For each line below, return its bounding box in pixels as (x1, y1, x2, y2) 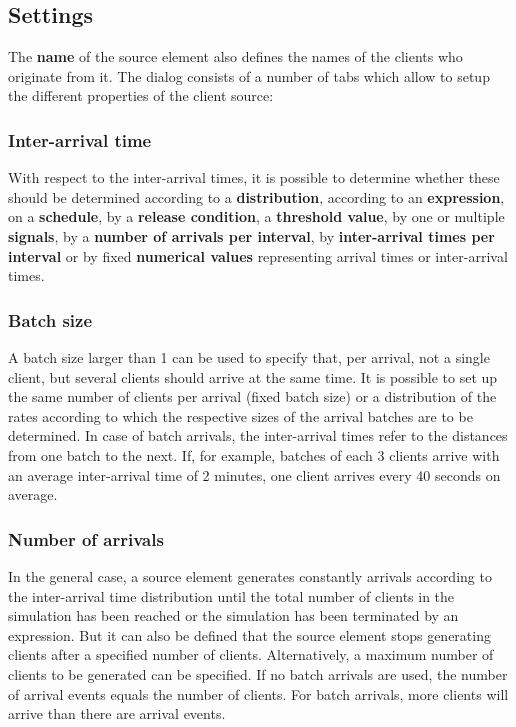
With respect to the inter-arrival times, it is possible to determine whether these (8, 167, 500, 188)
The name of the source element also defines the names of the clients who (8, 46, 463, 67)
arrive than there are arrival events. (8, 703, 226, 724)
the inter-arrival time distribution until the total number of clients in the (8, 585, 455, 606)
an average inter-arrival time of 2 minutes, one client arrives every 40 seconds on (8, 464, 501, 485)
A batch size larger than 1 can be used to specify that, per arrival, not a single (8, 346, 490, 367)
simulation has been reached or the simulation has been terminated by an (8, 605, 459, 626)
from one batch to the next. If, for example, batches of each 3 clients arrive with (8, 444, 500, 465)
